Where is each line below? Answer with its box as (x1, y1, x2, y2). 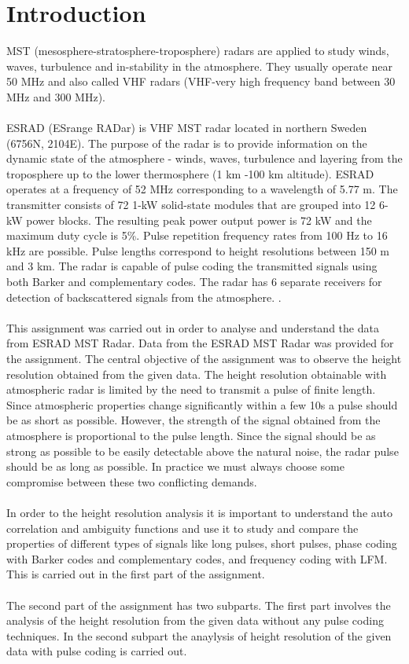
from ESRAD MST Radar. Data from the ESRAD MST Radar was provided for (6, 335, 394, 351)
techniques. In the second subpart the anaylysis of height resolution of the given (6, 627, 392, 644)
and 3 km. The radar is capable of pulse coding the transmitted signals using (6, 258, 378, 274)
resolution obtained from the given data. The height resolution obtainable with (6, 365, 387, 382)
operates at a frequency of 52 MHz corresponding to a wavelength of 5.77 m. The (6, 181, 398, 197)
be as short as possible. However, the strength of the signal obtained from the (6, 412, 381, 428)
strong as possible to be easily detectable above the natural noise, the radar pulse (6, 442, 399, 459)
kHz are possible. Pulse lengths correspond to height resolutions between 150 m (6, 242, 389, 259)
